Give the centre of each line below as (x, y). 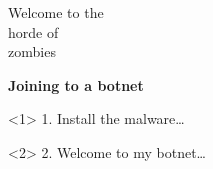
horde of (33, 31)
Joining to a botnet (76, 84)
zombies (32, 51)
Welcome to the (56, 12)
